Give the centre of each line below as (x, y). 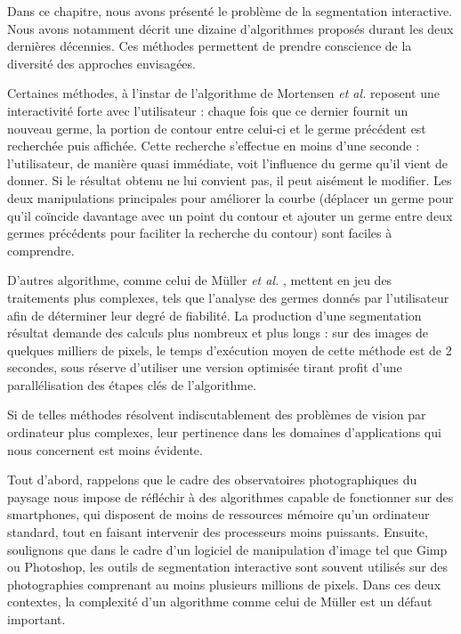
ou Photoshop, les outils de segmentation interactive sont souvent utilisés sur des (227, 567)
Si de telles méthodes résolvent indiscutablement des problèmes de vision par (217, 415)
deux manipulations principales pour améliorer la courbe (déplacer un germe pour (230, 197)
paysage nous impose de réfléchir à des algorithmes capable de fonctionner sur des (230, 496)
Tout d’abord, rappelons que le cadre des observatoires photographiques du (212, 480)
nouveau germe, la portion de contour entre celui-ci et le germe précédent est (217, 128)
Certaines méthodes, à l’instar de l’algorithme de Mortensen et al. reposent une (223, 93)
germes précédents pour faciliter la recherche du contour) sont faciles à (200, 233)
